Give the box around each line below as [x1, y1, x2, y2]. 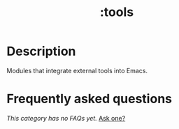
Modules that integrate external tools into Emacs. [6, 66, 148, 75]
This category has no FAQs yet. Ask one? [6, 114, 126, 122]
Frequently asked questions [6, 91, 173, 107]
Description [6, 43, 76, 59]
